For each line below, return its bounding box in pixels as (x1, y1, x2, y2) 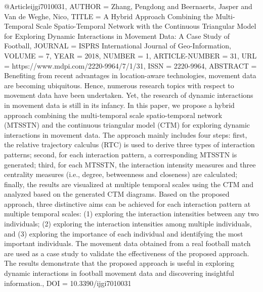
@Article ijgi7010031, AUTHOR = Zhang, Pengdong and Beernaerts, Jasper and (4, 1, 252, 11)
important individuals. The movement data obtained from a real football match (4, 238, 251, 249)
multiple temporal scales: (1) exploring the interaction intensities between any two (4, 208, 259, 219)
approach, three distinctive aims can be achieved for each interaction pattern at (4, 198, 251, 209)
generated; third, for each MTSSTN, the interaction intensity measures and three (4, 159, 256, 169)
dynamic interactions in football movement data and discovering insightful (4, 268, 234, 278)
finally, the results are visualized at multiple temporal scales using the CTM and (4, 179, 253, 189)
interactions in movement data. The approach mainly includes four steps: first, (4, 129, 247, 140)
